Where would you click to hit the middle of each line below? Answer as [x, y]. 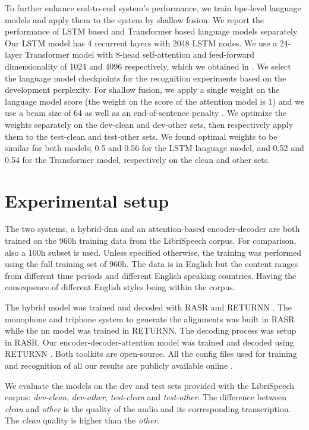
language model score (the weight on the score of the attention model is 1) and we [154, 101]
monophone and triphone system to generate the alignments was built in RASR [150, 318]
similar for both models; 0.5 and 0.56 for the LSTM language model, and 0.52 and [154, 148]
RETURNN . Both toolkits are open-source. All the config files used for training [151, 354]
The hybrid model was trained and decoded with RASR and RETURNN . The [148, 307]
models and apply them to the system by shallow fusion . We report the [135, 19]
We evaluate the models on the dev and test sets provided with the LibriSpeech [150, 385]
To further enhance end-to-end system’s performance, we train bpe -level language [153, 8]
